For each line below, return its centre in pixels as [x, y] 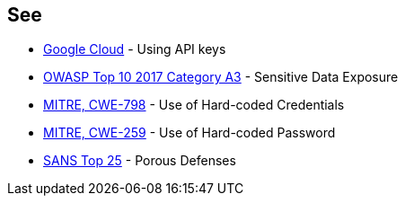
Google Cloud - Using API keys [135, 49]
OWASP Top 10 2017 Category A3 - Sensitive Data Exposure [221, 77]
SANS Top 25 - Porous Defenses [140, 161]
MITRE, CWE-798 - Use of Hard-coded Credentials [194, 105]
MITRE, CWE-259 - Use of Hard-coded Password [189, 133]
